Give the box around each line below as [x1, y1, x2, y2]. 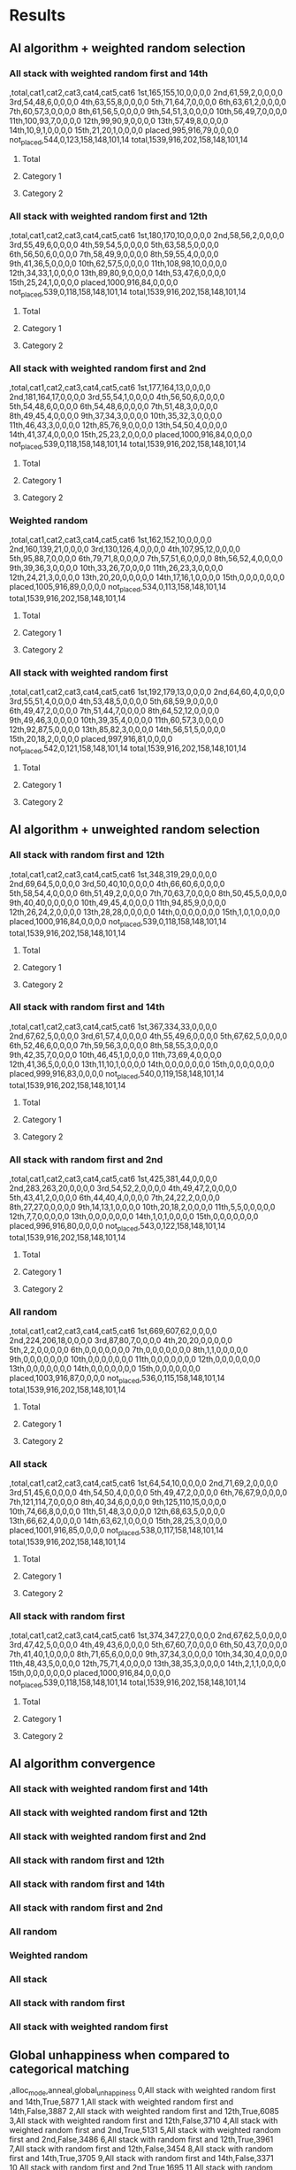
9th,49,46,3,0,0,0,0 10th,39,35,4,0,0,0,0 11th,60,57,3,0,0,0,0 [9, 714, 224, 726]
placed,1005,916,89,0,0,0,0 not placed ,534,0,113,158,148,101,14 [9, 582, 227, 594]
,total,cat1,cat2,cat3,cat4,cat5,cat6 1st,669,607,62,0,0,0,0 [9, 1325, 217, 1337]
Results [9, 5, 66, 26]
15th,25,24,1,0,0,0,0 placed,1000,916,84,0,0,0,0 [9, 276, 178, 288]
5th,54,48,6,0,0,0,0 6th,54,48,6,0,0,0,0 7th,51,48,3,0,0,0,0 [9, 401, 218, 412]
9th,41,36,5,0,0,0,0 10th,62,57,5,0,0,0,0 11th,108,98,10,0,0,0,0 [9, 258, 227, 268]
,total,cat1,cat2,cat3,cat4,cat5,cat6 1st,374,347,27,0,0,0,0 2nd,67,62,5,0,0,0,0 [9, 1630, 287, 1641]
